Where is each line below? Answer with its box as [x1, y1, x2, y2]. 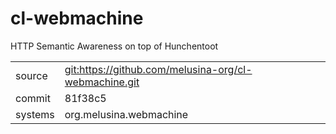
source [15, 68, 48, 82]
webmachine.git [64, 75, 140, 89]
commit [15, 91, 51, 105]
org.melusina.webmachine [64, 107, 189, 121]
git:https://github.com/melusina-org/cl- [64, 62, 253, 76]
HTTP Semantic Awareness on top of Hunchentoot [10, 40, 219, 52]
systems [15, 107, 55, 121]
